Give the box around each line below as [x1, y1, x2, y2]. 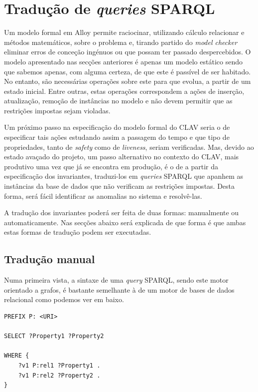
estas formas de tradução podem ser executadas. [4, 227, 151, 237]
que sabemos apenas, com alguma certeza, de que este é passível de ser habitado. [4, 66, 251, 76]
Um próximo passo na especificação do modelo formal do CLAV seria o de [4, 122, 230, 132]
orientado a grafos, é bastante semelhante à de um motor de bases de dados [4, 284, 235, 295]
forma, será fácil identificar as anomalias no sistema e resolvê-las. [4, 190, 202, 201]
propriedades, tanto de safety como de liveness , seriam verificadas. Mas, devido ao [4, 141, 254, 152]
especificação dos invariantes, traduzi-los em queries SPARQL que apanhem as [4, 171, 244, 181]
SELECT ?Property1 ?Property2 [4, 333, 104, 340]
